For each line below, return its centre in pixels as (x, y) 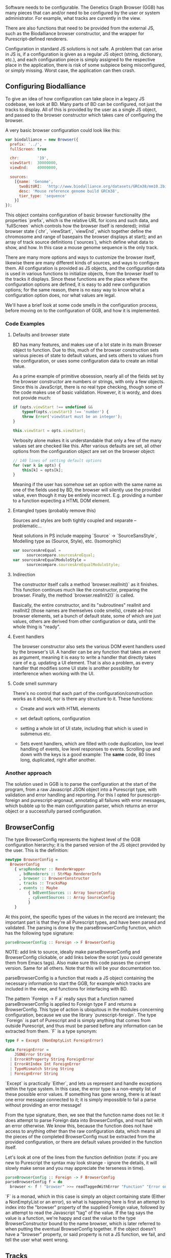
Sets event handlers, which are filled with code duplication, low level (92, 743)
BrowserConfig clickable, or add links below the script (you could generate (84, 957)
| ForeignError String (34, 1074)
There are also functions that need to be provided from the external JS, (80, 28)
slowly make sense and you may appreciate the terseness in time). (75, 1168)
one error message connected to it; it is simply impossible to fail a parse (81, 1100)
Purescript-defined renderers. (37, 39)
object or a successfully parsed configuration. (53, 811)
